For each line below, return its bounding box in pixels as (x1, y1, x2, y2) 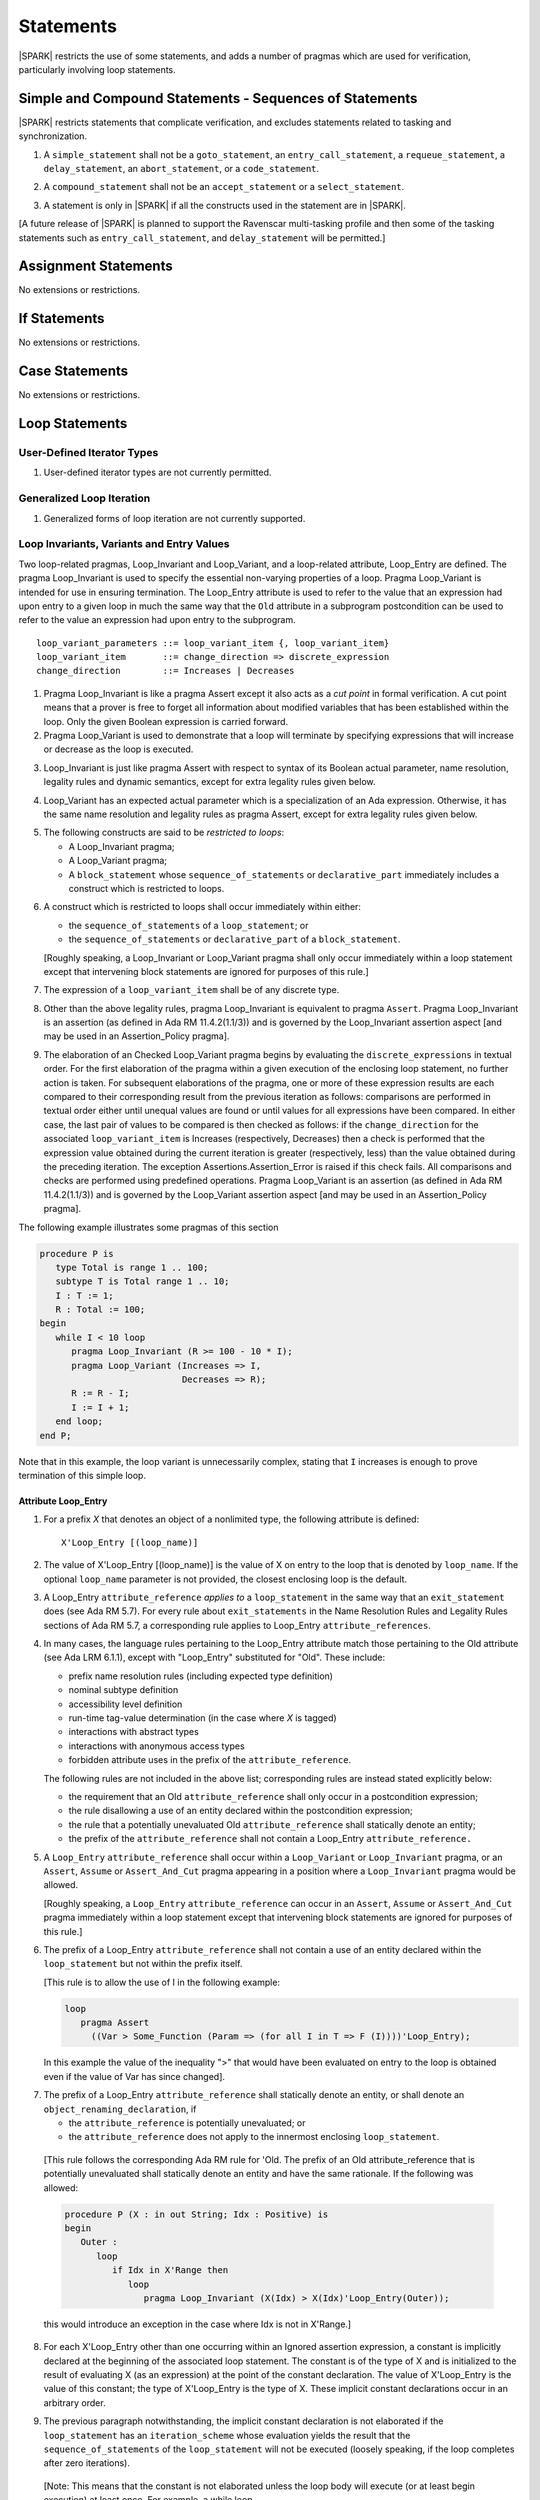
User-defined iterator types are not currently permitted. (43, 466, 272, 479)
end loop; (55, 1416, 104, 1427)
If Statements (18, 310, 105, 327)
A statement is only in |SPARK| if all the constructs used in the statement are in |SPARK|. (43, 199, 407, 211)
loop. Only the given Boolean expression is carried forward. (43, 715, 289, 727)
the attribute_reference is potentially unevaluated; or (68, 2117, 306, 2129)
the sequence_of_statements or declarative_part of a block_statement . (68, 933, 401, 945)
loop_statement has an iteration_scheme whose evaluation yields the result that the (43, 2429, 411, 2441)
